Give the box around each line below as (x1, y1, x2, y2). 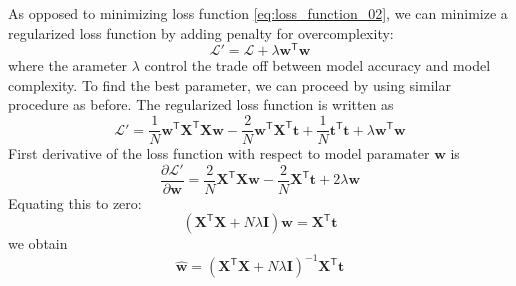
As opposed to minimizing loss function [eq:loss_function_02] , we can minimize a (8, 3, 508, 23)
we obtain (8, 233, 68, 254)
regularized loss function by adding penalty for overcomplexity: (8, 22, 394, 43)
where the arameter (8, 55, 128, 76)
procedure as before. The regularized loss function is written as (8, 94, 394, 115)
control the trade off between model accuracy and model (144, 55, 491, 76)
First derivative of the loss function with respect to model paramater (8, 143, 430, 164)
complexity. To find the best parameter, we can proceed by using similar (8, 74, 451, 95)
